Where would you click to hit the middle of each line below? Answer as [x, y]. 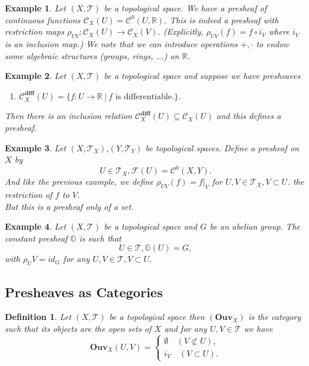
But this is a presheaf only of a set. [69, 206]
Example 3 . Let [36, 147]
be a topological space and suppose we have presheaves [202, 76]
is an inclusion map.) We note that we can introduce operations [121, 43]
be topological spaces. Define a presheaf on [222, 147]
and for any [186, 328]
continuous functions [43, 19]
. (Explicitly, [181, 31]
